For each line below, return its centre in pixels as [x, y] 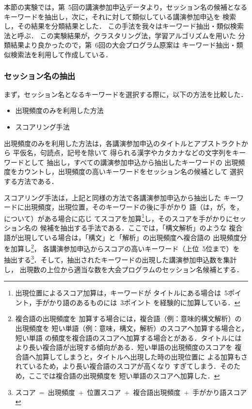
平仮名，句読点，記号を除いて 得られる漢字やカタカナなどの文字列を [122, 153]
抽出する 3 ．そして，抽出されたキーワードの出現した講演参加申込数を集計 [120, 259]
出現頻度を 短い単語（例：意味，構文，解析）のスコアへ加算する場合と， [132, 328]
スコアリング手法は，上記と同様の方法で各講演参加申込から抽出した [112, 197]
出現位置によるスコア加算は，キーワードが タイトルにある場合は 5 [122, 293]
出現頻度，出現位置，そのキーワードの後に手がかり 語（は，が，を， [134, 207]
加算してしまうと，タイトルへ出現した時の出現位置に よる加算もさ [142, 356]
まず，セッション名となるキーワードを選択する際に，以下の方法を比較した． [126, 94]
